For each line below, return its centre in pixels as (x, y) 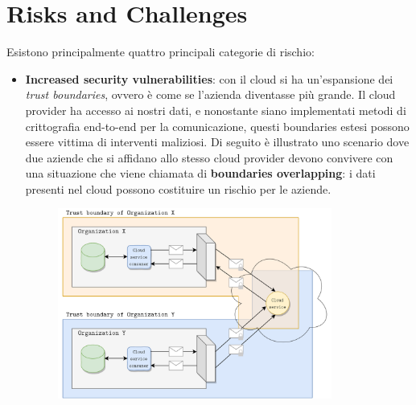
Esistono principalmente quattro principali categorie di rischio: (161, 52)
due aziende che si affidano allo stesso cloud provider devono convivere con (209, 157)
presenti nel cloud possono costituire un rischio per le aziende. (178, 188)
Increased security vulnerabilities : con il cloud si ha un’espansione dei (209, 78)
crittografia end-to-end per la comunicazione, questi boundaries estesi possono (217, 126)
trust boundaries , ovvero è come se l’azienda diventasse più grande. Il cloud (210, 94)
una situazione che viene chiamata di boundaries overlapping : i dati (200, 173)
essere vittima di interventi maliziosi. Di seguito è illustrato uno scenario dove (217, 142)
